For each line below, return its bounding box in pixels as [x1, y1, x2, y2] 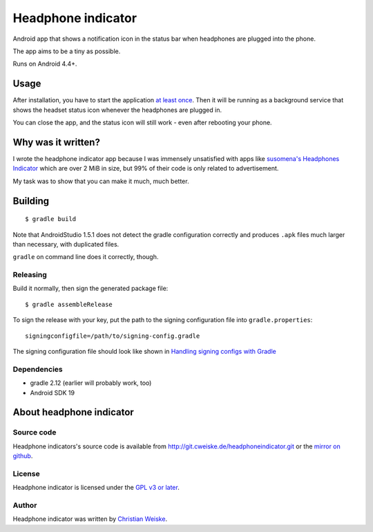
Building [12, 195, 50, 207]
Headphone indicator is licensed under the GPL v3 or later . [12, 484, 180, 492]
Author [12, 500, 37, 510]
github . [12, 452, 33, 460]
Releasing [12, 270, 48, 280]
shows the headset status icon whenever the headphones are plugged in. [12, 106, 222, 114]
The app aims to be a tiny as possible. [12, 47, 121, 55]
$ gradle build [25, 215, 77, 223]
